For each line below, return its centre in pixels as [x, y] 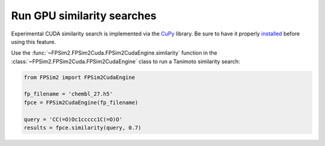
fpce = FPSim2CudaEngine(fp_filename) [81, 102]
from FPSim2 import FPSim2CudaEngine [79, 77]
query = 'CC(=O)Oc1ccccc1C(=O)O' [73, 119]
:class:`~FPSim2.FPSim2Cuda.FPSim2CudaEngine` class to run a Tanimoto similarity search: [125, 61]
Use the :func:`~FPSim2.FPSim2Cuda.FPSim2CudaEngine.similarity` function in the [114, 53]
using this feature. [34, 41]
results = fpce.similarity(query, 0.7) [82, 128]
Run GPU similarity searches [84, 16]
